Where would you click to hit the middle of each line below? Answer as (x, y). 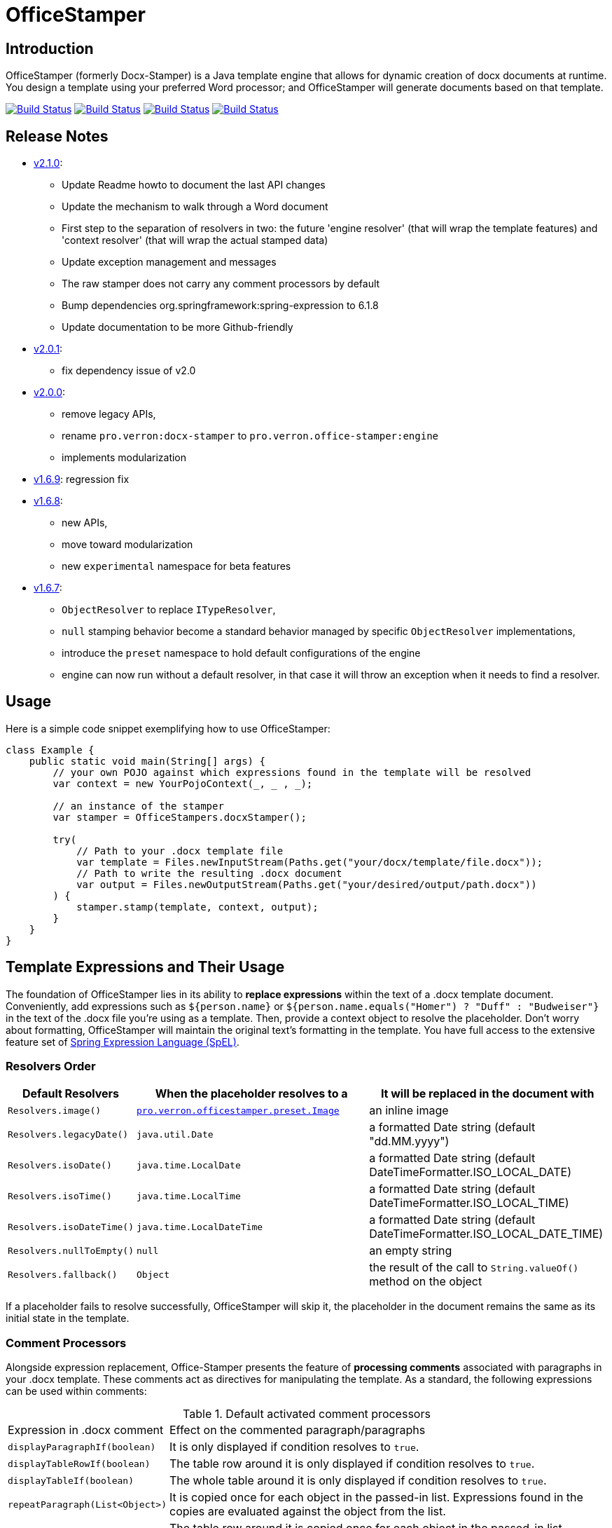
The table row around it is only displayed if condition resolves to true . (352, 1464)
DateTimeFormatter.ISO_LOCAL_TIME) (469, 1203)
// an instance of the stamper (138, 806)
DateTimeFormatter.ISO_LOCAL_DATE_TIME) (486, 1234)
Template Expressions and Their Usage (145, 967)
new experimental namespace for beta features (176, 566)
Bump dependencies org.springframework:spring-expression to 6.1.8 (220, 306)
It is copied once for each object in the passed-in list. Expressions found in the (376, 1498)
